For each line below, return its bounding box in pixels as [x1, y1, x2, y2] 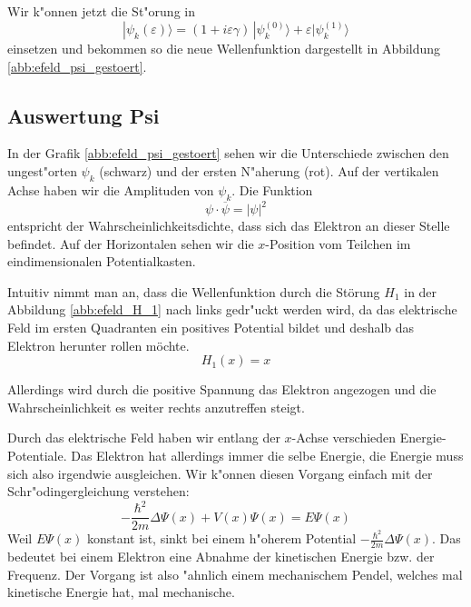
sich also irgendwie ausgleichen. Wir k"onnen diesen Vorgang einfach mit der [7, 463, 433, 483]
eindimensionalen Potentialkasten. [7, 252, 196, 271]
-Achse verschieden [291, 428, 397, 447]
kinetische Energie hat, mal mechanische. [7, 582, 235, 602]
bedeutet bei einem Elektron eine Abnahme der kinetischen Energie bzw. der [7, 547, 435, 566]
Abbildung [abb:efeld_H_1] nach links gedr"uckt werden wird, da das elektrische [7, 300, 457, 319]
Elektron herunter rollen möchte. [7, 335, 190, 354]
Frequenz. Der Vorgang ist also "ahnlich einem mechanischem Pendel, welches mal [7, 564, 463, 583]
